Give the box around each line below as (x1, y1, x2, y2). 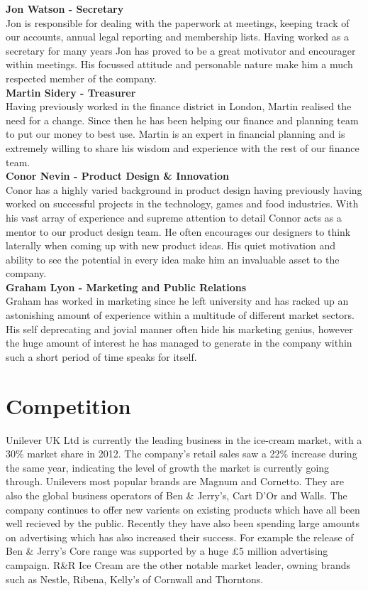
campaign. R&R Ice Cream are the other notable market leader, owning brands (6, 557, 351, 572)
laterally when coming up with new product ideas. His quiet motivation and (6, 238, 335, 253)
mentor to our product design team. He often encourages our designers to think (6, 224, 351, 239)
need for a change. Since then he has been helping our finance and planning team (6, 112, 359, 127)
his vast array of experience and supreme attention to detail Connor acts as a (6, 210, 342, 224)
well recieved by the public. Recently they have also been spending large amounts (6, 516, 360, 531)
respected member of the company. (6, 70, 157, 85)
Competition (6, 391, 131, 420)
